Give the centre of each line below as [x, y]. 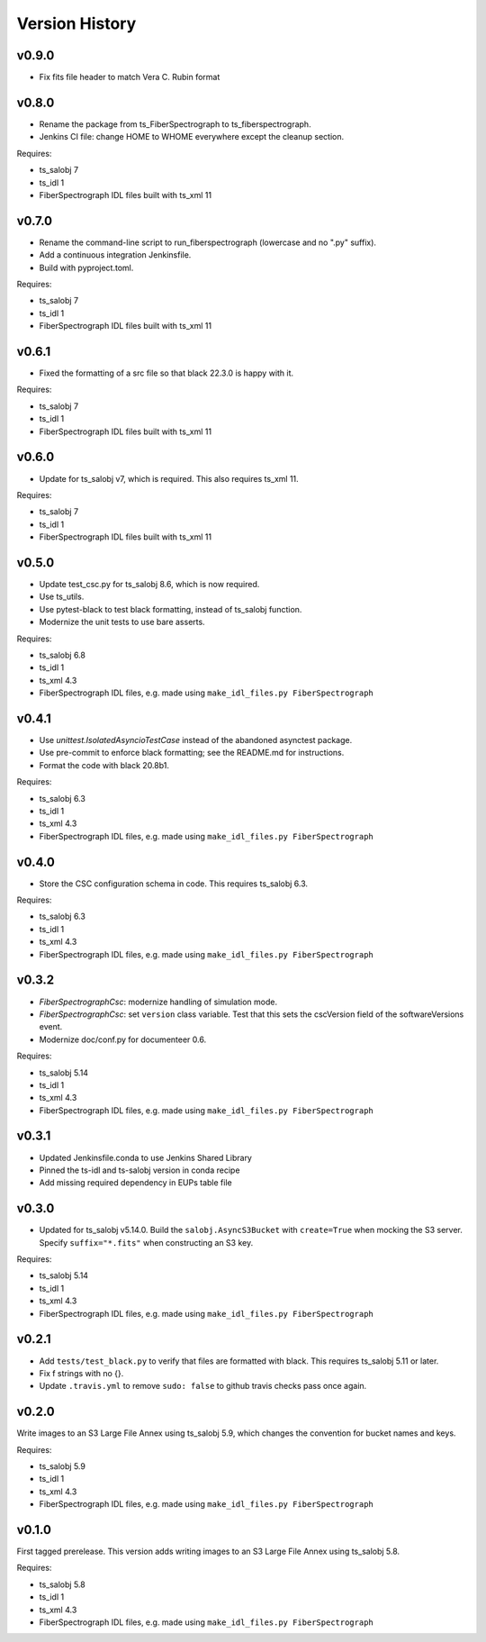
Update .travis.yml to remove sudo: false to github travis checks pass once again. [203, 1386]
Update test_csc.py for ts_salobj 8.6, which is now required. [149, 585]
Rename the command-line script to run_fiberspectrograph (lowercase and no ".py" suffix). [208, 242]
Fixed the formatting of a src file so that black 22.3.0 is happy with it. [166, 373]
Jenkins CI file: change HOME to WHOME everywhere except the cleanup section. [192, 137]
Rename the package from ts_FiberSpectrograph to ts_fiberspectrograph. [175, 124]
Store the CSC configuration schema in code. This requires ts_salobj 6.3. [174, 884]
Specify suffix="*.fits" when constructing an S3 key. [146, 1242]
